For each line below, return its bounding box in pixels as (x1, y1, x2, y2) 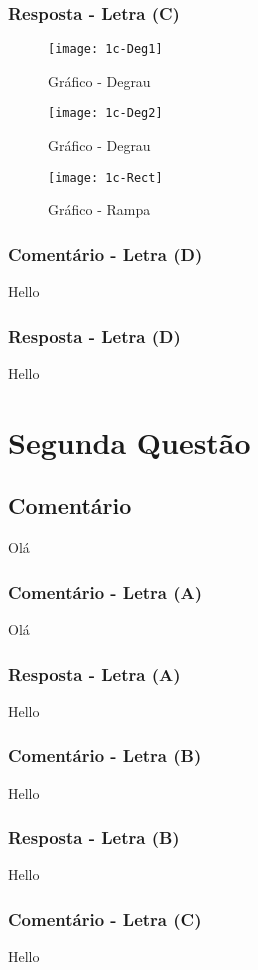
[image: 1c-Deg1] (48, 42, 163, 57)
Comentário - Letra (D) (8, 241, 203, 266)
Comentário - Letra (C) (8, 906, 202, 931)
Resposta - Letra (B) (8, 825, 180, 850)
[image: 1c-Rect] (48, 170, 163, 185)
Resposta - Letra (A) (8, 661, 181, 686)
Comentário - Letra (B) (8, 743, 202, 768)
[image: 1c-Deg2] (48, 106, 163, 121)
